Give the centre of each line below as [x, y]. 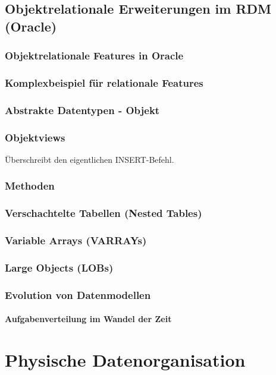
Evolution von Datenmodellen [78, 294]
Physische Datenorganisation [125, 360]
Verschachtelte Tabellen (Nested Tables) [103, 213]
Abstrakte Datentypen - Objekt [82, 110]
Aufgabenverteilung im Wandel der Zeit [88, 319]
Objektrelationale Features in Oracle [94, 56]
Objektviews [35, 137]
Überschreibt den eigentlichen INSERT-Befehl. [90, 159]
